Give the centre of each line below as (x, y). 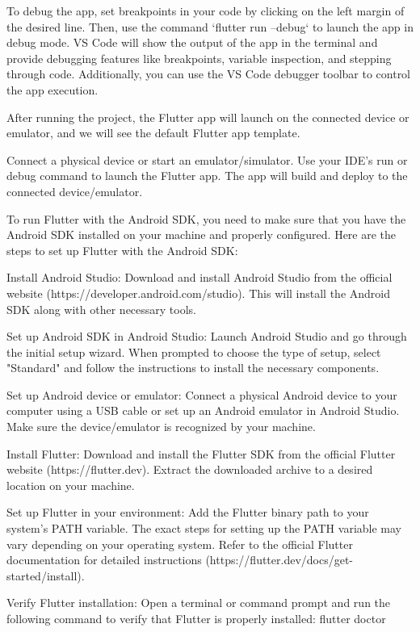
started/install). (46, 575)
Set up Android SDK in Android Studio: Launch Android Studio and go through (207, 336)
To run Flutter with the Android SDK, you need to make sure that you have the (206, 218)
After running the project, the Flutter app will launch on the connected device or (208, 117)
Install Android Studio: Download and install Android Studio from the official (199, 277)
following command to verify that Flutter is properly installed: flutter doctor (196, 618)
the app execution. (52, 89)
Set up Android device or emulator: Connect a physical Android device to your (202, 394)
